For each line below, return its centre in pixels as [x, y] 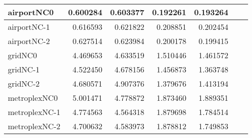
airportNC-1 [29, 27]
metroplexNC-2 [34, 126]
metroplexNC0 [33, 98]
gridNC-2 [24, 83]
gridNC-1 [24, 69]
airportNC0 [31, 12]
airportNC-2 [29, 41]
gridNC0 [23, 55]
